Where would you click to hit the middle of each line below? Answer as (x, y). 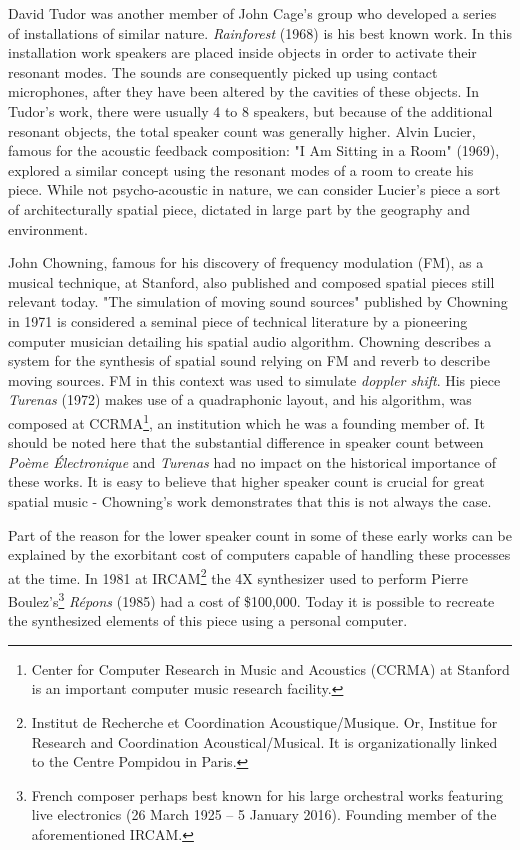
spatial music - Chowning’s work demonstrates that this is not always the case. (250, 500)
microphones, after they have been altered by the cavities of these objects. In (243, 91)
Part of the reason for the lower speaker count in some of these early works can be (260, 534)
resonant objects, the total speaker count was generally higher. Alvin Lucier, (242, 130)
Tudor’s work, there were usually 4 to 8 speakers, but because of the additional (250, 110)
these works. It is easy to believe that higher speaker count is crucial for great (246, 481)
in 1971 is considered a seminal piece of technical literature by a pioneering (238, 320)
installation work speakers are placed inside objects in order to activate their (242, 52)
